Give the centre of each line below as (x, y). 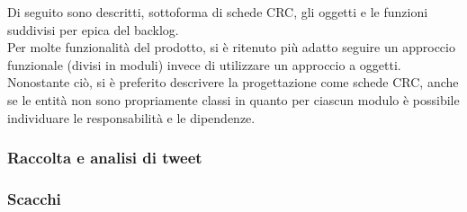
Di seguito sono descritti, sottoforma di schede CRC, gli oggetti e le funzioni (218, 12)
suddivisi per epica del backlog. (93, 29)
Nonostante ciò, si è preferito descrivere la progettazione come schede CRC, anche (233, 82)
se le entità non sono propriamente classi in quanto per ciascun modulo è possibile (233, 99)
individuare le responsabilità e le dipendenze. (131, 117)
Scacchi (34, 198)
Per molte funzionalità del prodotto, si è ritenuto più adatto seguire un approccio (231, 47)
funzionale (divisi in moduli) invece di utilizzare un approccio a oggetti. (204, 64)
